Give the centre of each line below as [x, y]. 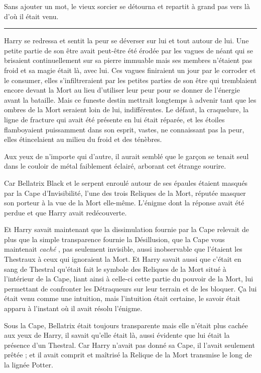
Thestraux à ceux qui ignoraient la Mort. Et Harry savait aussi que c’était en [123, 259]
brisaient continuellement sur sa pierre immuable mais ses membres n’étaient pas [128, 60]
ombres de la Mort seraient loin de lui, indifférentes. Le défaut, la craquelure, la [126, 109]
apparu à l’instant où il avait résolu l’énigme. [73, 308]
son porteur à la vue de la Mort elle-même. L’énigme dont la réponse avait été [124, 203]
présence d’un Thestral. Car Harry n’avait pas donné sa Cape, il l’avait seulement [129, 345]
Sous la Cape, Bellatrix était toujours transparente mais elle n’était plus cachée [126, 325]
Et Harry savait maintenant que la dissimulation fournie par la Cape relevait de [126, 229]
